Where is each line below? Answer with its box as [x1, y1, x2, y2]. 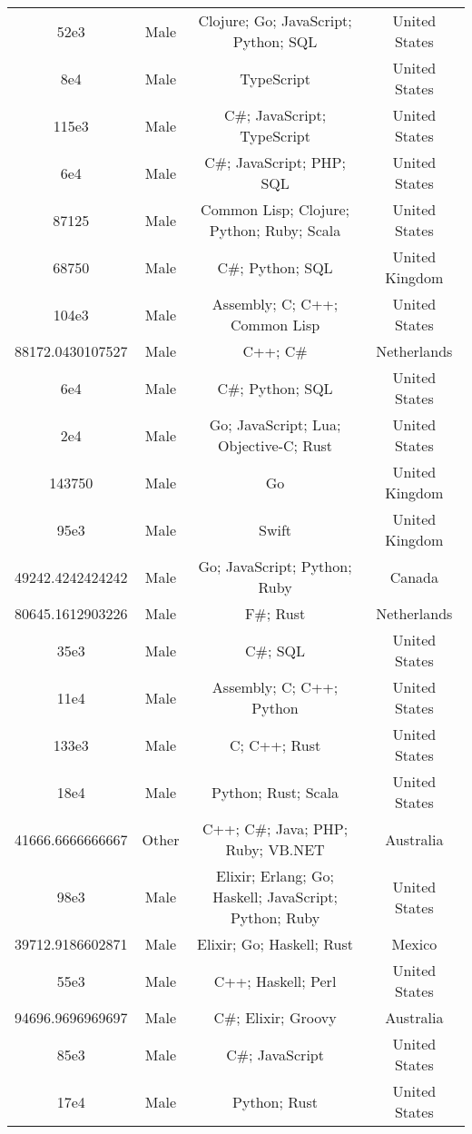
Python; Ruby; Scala [209, 220, 341, 241]
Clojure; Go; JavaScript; [198, 10, 352, 31]
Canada [389, 566, 439, 587]
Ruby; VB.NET [225, 839, 325, 860]
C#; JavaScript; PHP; [204, 152, 346, 173]
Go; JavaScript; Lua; [209, 414, 341, 435]
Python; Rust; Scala [211, 781, 339, 803]
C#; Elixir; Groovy [213, 1007, 337, 1028]
